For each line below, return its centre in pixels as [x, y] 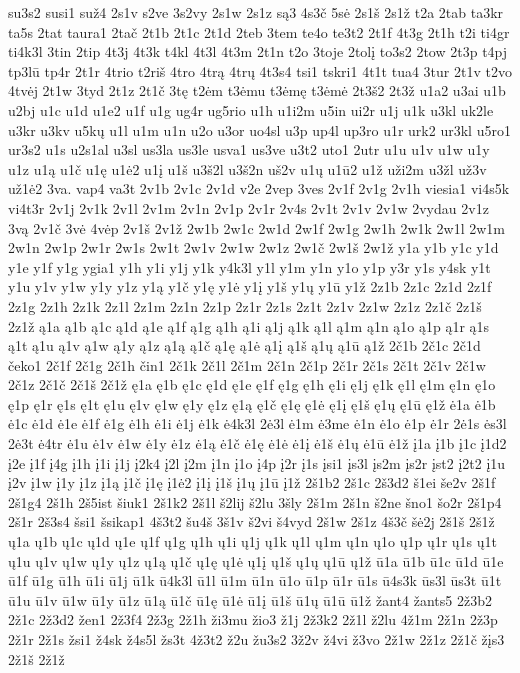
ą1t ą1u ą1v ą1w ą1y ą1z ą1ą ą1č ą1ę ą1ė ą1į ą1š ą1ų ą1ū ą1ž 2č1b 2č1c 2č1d [244, 345]
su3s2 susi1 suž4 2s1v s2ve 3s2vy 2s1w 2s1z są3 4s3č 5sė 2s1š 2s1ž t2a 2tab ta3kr [256, 12]
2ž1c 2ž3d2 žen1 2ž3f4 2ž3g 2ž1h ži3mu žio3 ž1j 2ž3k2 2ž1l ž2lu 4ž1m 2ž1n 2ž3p [253, 619]
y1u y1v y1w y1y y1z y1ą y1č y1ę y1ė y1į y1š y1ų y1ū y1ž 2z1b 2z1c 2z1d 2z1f [250, 286]
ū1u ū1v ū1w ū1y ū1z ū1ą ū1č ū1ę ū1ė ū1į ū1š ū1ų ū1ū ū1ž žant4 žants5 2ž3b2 [250, 599]
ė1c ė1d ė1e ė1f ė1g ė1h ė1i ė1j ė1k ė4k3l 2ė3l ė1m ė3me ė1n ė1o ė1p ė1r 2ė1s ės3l [257, 423]
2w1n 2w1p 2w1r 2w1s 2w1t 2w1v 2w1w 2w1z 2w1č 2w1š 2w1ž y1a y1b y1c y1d [253, 247]
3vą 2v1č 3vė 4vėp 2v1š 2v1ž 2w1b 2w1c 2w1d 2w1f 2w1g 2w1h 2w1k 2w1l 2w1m [256, 227]
